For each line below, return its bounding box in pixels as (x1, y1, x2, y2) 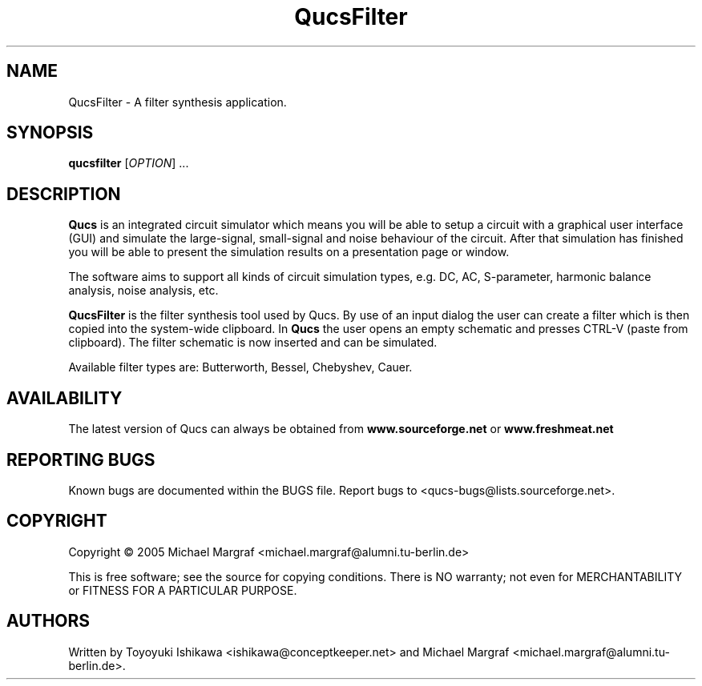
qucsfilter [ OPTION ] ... (68, 156, 189, 170)
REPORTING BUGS (6, 449, 155, 470)
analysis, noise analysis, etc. (68, 283, 219, 298)
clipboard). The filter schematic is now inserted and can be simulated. (68, 335, 438, 350)
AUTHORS (6, 611, 91, 632)
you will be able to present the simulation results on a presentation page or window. (68, 245, 510, 259)
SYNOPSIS (6, 122, 94, 143)
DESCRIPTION (6, 183, 121, 204)
